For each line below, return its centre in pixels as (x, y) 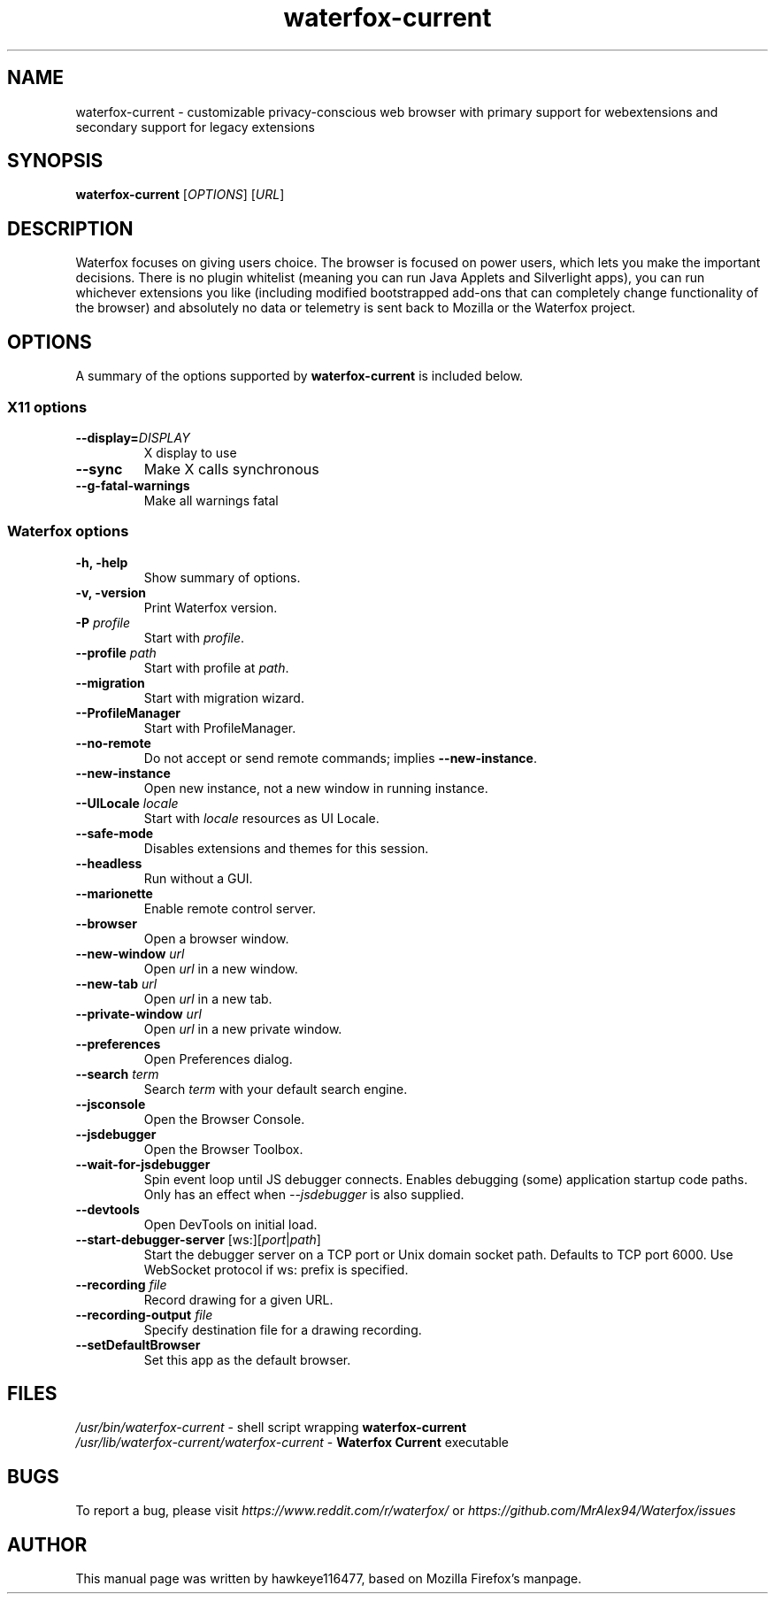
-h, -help (102, 562)
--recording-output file (144, 1314)
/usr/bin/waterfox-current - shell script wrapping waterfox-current (271, 1428)
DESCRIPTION (70, 228)
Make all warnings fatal (211, 500)
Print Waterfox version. (211, 607)
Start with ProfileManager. (220, 727)
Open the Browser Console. (224, 1119)
